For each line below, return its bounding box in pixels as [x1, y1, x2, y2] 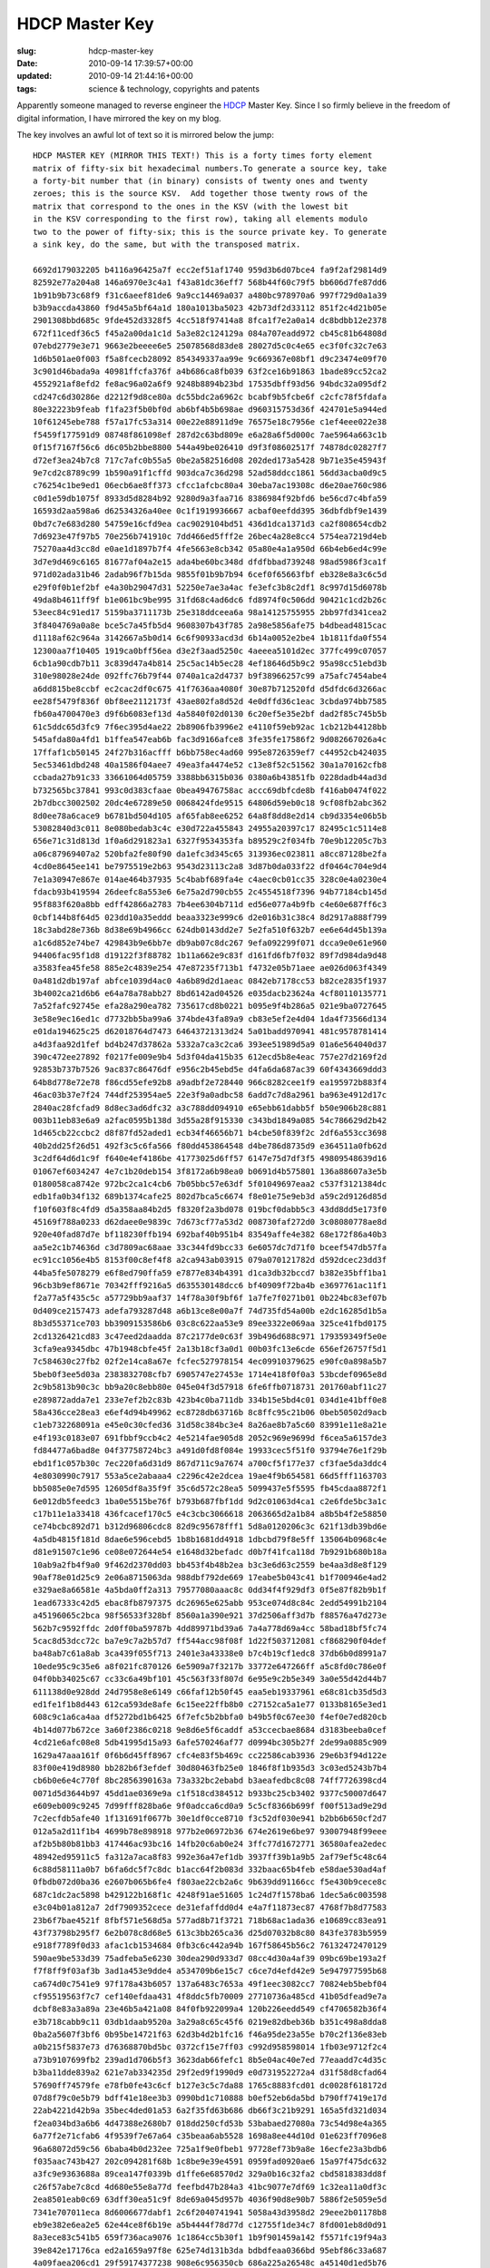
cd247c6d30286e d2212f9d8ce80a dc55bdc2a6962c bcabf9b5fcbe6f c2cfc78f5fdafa [33, 391, 387, 402]
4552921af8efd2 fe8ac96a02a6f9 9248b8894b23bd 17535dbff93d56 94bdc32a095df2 [33, 379, 387, 389]
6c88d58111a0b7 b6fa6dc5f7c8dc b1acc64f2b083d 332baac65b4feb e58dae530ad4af [33, 1864, 387, 1875]
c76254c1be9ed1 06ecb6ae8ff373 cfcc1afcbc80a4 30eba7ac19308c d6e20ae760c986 [33, 481, 387, 491]
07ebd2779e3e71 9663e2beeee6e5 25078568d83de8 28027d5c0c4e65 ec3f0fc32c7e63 [33, 341, 387, 351]
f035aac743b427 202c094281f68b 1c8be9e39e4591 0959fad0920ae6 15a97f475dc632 [33, 2156, 387, 2166]
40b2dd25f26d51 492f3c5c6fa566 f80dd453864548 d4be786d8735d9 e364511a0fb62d [33, 1140, 387, 1151]
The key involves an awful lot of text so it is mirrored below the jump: [16, 129, 274, 140]
